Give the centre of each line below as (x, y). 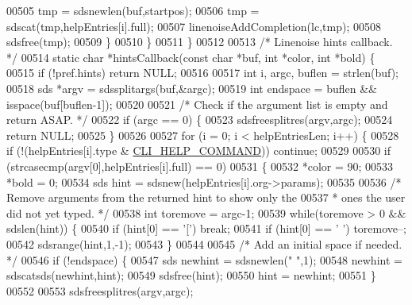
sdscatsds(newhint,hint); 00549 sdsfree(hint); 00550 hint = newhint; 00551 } (191, 275)
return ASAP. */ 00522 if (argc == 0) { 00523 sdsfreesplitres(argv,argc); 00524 (200, 120)
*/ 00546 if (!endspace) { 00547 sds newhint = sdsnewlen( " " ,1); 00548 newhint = (204, 259)
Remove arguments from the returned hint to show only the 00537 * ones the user (206, 197)
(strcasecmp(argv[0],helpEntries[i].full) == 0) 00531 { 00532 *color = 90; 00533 (200, 166)
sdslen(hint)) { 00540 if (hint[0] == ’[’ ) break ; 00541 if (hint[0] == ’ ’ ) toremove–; (206, 228)
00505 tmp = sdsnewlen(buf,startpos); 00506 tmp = (133, 10)
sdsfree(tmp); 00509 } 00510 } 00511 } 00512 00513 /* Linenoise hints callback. (200, 42)
